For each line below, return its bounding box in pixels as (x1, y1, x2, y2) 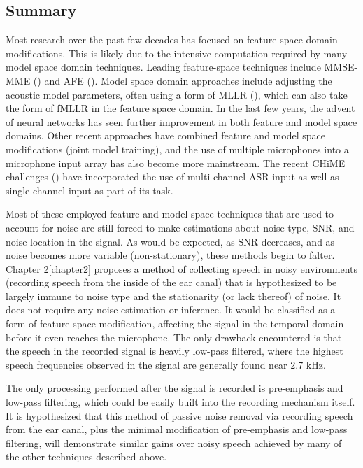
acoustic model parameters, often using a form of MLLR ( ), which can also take (6, 87, 348, 101)
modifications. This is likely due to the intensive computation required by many (6, 45, 348, 60)
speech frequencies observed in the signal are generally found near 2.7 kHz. (6, 357, 326, 371)
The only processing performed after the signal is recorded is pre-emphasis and (6, 381, 343, 395)
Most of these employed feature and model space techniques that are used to (6, 206, 334, 221)
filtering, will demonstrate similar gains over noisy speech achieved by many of (6, 435, 342, 450)
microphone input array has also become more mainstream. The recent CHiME (6, 155, 346, 170)
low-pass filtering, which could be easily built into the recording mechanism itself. (6, 395, 355, 409)
